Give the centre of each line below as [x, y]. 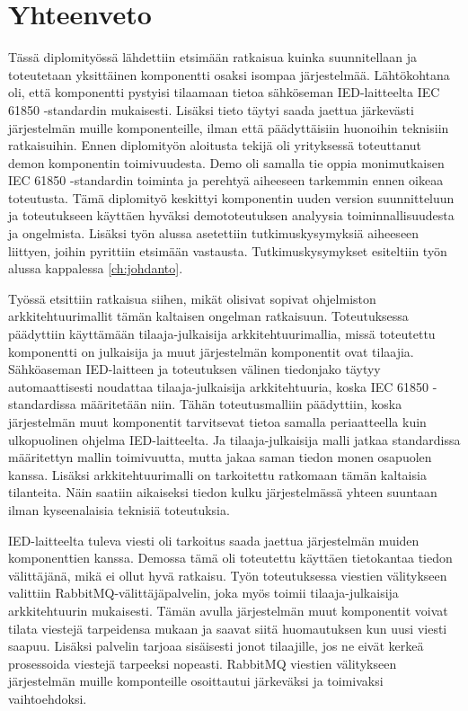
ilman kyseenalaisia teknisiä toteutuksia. [119, 509]
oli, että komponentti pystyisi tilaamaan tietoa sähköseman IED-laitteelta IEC [224, 92]
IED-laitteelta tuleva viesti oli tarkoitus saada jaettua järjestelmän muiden [214, 540]
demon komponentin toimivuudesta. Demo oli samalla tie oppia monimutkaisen [226, 162]
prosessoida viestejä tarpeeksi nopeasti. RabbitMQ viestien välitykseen [203, 663]
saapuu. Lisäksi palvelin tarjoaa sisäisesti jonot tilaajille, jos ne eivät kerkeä [216, 646]
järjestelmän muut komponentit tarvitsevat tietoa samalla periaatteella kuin [217, 422]
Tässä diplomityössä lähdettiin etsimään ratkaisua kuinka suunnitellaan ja [212, 57]
